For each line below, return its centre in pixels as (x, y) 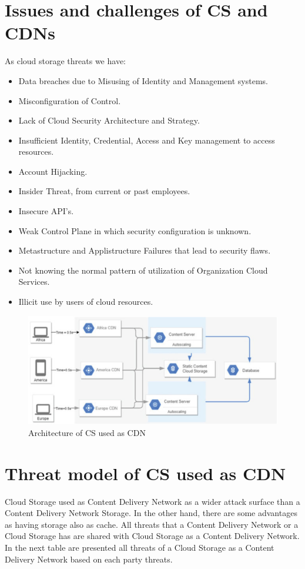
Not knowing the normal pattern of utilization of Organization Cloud (143, 270)
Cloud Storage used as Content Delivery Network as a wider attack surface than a (152, 501)
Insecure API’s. (46, 211)
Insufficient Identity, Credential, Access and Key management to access (147, 140)
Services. (34, 282)
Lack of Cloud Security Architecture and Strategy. (109, 120)
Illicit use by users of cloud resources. (86, 302)
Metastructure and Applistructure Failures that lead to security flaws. (145, 250)
